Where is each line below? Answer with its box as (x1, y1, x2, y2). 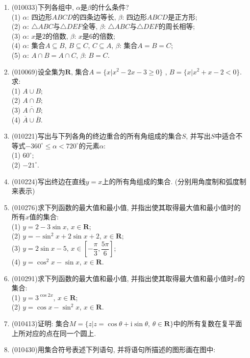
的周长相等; (158, 21, 195, 31)
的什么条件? (91, 2, 129, 12)
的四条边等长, (73, 11, 116, 22)
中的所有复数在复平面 (173, 318, 242, 329)
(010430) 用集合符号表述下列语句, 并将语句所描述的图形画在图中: (11, 344, 216, 355)
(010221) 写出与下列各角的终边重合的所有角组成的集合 (11, 131, 182, 141)
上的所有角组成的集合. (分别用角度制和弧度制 (102, 176, 247, 186)
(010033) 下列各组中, (11, 2, 74, 12)
